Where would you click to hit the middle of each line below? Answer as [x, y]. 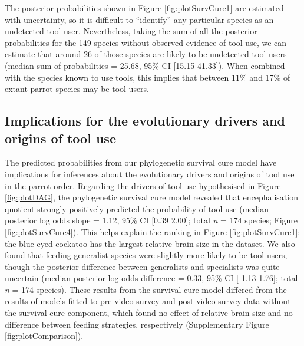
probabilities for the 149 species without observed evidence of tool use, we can [146, 42]
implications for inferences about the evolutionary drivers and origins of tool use [150, 174]
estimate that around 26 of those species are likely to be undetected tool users [146, 54]
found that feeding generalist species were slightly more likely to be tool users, [146, 255]
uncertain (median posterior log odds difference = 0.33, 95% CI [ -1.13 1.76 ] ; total [151, 278]
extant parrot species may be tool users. [77, 89]
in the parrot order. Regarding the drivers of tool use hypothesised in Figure [143, 185]
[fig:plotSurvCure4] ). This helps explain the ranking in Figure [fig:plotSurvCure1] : [153, 231]
